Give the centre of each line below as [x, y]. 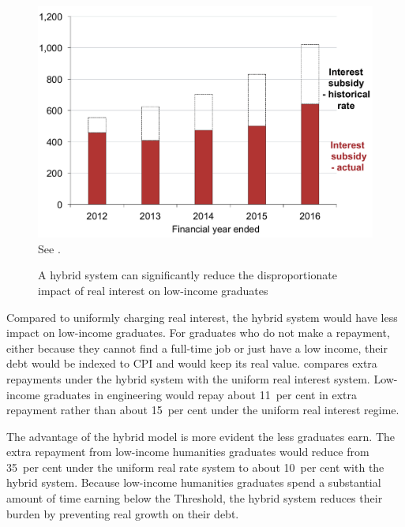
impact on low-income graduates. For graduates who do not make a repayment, [198, 333]
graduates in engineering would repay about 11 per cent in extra [201, 394]
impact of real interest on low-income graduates [153, 290]
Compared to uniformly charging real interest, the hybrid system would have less [202, 317]
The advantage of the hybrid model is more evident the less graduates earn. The [201, 436]
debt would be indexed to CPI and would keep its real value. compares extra [192, 363]
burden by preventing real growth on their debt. [123, 513]
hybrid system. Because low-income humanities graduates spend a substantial [194, 482]
